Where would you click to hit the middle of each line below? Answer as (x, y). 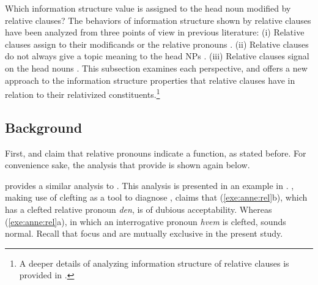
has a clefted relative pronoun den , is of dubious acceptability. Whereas (139, 209)
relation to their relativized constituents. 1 (83, 93)
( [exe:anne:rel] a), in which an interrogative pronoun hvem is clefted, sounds (146, 221)
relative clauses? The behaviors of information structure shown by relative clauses (158, 20)
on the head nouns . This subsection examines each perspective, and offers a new (156, 68)
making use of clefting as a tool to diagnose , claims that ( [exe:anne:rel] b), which (156, 197)
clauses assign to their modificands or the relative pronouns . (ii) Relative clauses (157, 44)
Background (44, 127)
